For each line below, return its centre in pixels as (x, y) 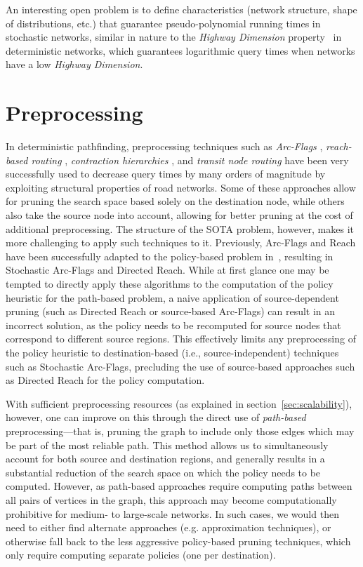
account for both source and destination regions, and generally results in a (165, 459)
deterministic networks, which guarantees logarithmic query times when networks (180, 50)
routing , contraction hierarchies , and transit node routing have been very (190, 160)
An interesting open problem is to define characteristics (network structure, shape (181, 9)
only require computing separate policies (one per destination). (141, 555)
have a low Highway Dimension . (74, 64)
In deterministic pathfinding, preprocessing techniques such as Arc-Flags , (164, 146)
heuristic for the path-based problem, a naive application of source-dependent (172, 297)
